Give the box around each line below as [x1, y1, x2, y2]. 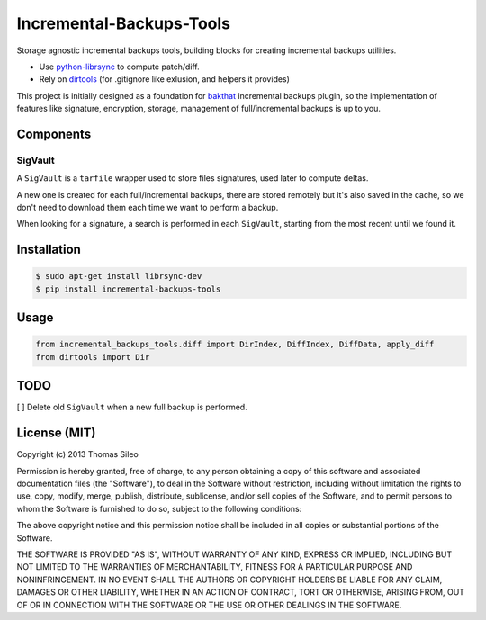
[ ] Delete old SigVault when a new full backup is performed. [16, 401, 247, 413]
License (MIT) [16, 426, 96, 441]
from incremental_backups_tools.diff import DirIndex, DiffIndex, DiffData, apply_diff [35, 339, 435, 350]
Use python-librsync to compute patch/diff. [39, 61, 200, 72]
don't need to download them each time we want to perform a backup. [16, 202, 279, 213]
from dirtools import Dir [35, 352, 150, 362]
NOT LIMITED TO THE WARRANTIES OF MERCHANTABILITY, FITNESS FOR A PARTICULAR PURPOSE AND [16, 562, 413, 572]
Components [16, 126, 92, 141]
